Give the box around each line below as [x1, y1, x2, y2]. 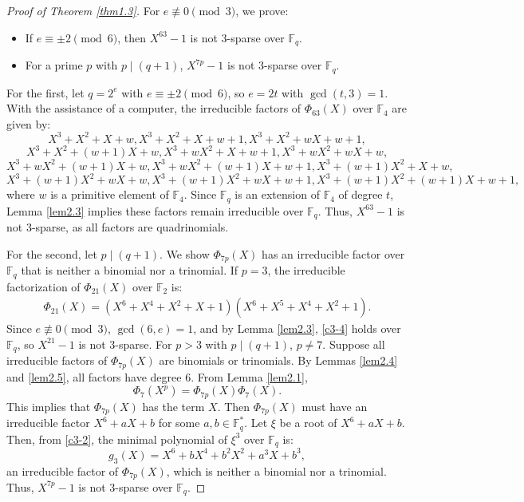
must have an [301, 397, 368, 414]
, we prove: [235, 2, 289, 18]
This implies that [6, 397, 91, 414]
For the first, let [6, 84, 85, 101]
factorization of [6, 278, 81, 294]
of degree [338, 186, 383, 203]
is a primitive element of [50, 186, 169, 203]
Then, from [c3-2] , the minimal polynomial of [6, 430, 227, 447]
